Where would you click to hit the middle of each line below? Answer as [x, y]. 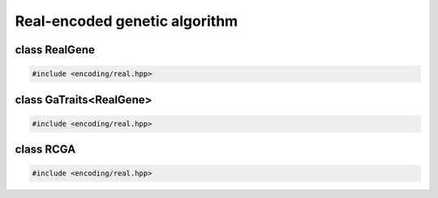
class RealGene [55, 50]
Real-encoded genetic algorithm [127, 21]
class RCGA [45, 150]
